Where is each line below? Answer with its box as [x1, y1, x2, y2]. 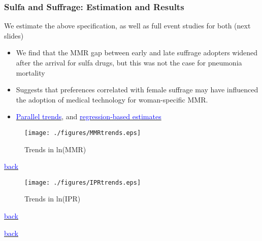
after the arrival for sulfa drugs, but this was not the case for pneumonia [16, 57, 242, 67]
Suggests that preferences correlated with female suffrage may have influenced [16, 84, 258, 95]
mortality [16, 67, 45, 78]
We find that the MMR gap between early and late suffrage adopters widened [16, 47, 258, 58]
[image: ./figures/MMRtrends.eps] [24, 129, 141, 136]
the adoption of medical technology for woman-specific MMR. [16, 94, 208, 105]
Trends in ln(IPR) [24, 193, 81, 204]
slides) [4, 30, 24, 41]
